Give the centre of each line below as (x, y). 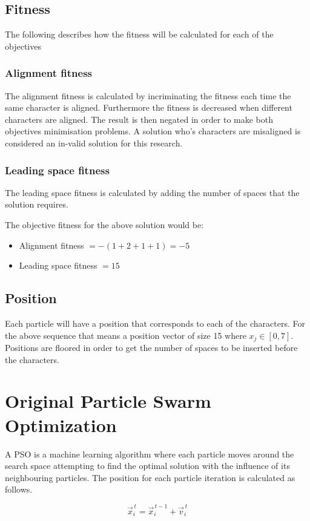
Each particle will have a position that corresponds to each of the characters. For (155, 323)
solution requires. (37, 204)
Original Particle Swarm (108, 401)
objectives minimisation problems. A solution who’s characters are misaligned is (153, 131)
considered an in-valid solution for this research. (94, 143)
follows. (19, 489)
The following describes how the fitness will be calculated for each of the (139, 34)
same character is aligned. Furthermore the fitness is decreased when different (149, 107)
